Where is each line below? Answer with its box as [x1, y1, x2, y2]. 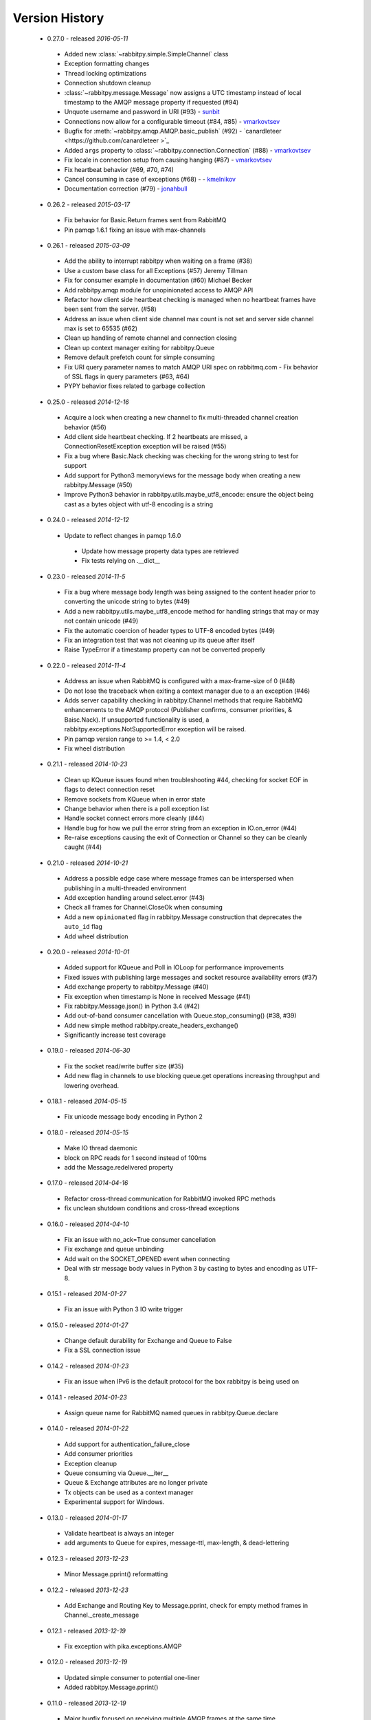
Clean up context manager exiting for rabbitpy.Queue [64, 343, 215, 352]
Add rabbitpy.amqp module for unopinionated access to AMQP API [64, 286, 254, 294]
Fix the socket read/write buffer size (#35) [64, 1062, 184, 1070]
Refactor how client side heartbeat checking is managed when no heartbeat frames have [64, 295, 316, 303]
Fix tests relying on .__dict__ [81, 557, 161, 565]
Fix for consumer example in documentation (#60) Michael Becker [64, 276, 252, 285]
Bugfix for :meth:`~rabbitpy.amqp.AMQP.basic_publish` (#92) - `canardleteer [64, 127, 282, 136]
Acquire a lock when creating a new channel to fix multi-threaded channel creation [64, 413, 299, 422]
